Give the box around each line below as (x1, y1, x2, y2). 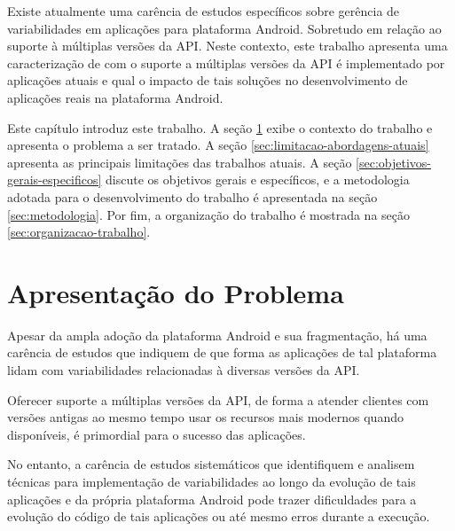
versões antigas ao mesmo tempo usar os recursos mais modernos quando (7, 408, 404, 426)
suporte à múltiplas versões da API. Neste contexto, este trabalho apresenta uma (7, 36, 448, 55)
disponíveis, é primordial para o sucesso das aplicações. (7, 425, 306, 443)
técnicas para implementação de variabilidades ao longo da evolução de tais (7, 472, 416, 490)
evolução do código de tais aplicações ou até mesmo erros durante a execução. (7, 507, 430, 526)
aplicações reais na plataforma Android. (7, 88, 224, 106)
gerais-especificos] (7, 170, 102, 189)
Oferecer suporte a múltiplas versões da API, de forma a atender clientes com (7, 390, 429, 409)
